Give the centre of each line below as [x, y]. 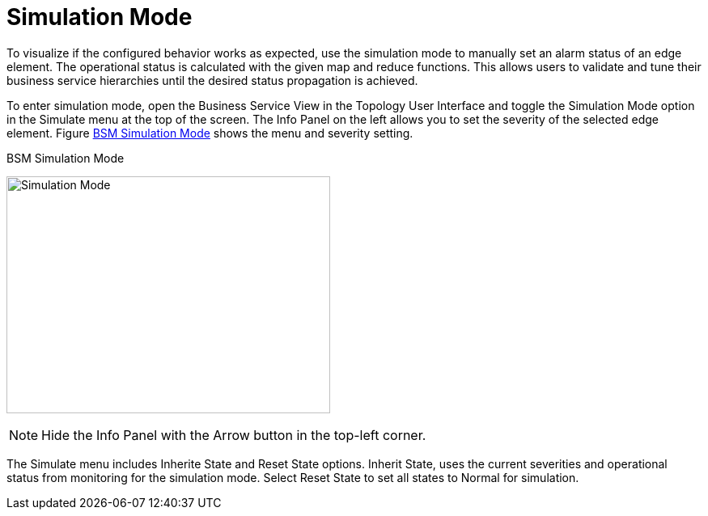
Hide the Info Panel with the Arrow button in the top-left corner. [234, 435]
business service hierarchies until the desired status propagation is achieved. [212, 80]
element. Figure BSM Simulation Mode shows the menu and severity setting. [210, 133]
